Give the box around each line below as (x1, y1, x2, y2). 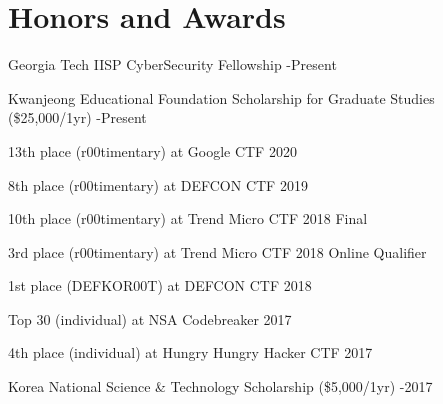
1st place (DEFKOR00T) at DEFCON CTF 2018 (8, 275, 312, 296)
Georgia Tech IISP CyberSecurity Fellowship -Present (8, 54, 337, 75)
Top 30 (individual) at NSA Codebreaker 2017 (8, 308, 292, 329)
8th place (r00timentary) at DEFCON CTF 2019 (8, 174, 308, 195)
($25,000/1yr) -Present (8, 107, 147, 128)
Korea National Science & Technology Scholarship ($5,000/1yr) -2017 (8, 376, 433, 397)
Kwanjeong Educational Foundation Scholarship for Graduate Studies (8, 87, 435, 108)
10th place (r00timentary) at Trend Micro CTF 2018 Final (8, 208, 368, 229)
